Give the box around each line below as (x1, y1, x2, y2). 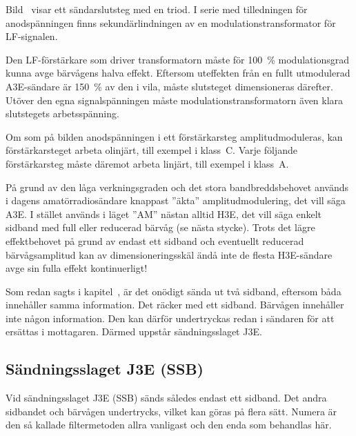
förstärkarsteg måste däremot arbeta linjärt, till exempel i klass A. (6, 156, 289, 170)
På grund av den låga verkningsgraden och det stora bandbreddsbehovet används (6, 179, 348, 194)
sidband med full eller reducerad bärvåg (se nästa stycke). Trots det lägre (6, 220, 315, 235)
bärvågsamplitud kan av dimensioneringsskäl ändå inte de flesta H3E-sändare (6, 247, 333, 261)
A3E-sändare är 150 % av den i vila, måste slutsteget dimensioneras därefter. (6, 79, 333, 93)
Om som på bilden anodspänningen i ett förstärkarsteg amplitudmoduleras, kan (6, 129, 343, 143)
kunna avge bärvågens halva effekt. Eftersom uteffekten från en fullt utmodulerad (6, 66, 350, 80)
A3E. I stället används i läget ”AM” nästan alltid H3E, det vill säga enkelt (6, 206, 322, 221)
